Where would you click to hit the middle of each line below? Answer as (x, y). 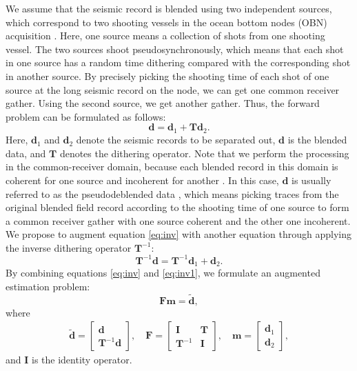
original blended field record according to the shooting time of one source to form (177, 207)
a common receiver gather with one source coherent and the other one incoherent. (178, 220)
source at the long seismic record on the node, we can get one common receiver (173, 89)
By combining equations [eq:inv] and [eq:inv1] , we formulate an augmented (163, 273)
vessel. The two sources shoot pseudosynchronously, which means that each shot (175, 49)
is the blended (317, 140)
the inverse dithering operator (69, 247)
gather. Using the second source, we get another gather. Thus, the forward (163, 103)
